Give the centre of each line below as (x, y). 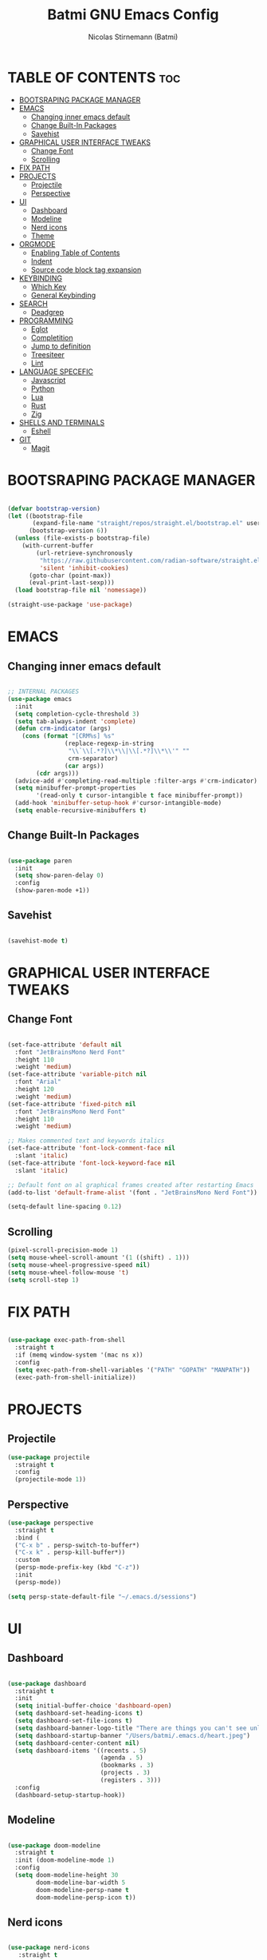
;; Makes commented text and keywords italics (86, 1141)
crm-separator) (93, 758)
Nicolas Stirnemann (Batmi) (133, 37)
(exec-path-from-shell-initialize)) (75, 1377)
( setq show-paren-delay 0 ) (59, 876)
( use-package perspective (50, 1523)
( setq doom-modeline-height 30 (67, 1875)
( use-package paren (40, 861)
